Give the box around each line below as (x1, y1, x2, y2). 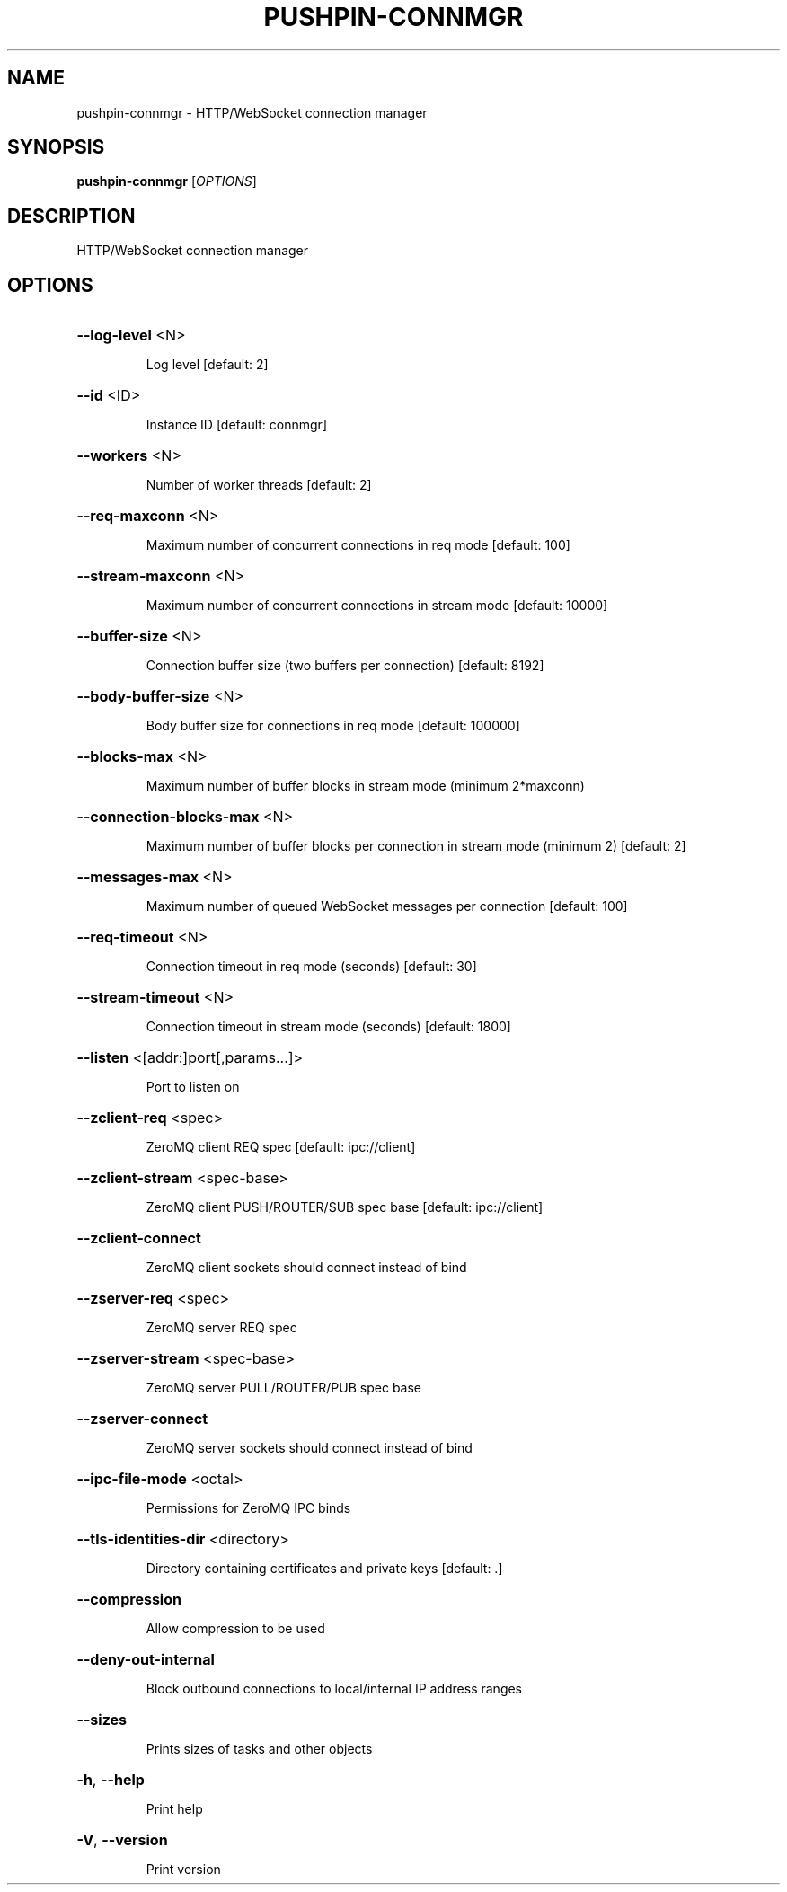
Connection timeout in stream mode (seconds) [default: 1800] (146, 1019, 511, 1035)
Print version (146, 1861, 221, 1878)
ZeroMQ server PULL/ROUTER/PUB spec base (146, 1380, 422, 1396)
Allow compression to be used (146, 1621, 325, 1637)
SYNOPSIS (7, 136, 105, 159)
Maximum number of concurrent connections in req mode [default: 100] (146, 537, 570, 553)
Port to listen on (146, 1079, 240, 1095)
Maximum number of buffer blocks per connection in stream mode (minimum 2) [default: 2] (146, 838, 686, 854)
